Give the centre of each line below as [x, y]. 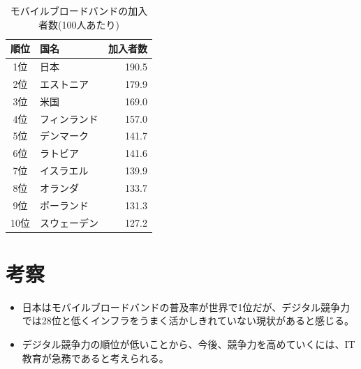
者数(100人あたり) [79, 24]
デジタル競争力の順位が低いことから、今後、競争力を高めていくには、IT [189, 344]
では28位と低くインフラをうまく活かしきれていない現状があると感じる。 [188, 321]
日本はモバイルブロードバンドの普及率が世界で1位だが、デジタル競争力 [186, 307]
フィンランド [69, 118]
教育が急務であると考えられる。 [95, 357]
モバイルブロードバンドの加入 [79, 10]
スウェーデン [69, 222]
